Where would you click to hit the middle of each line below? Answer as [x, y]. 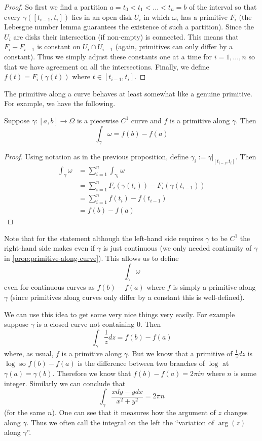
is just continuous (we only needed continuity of [177, 248]
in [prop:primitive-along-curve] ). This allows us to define [91, 258]
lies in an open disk [102, 16]
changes [236, 412]
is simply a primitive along [214, 287]
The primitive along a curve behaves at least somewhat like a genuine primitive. [128, 93]
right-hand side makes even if [50, 248]
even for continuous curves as [49, 287]
